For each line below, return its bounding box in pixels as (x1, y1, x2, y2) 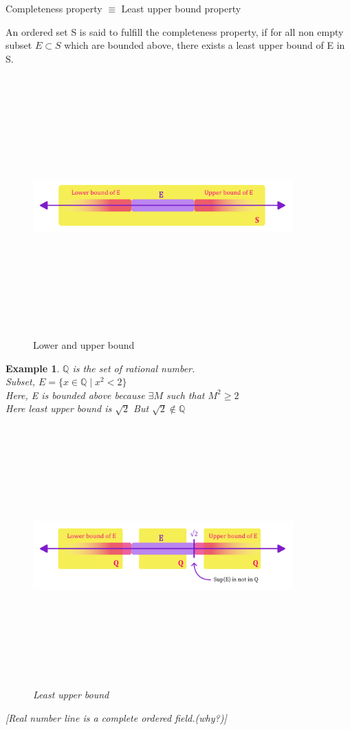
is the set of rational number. (72, 361, 195, 375)
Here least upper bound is (6, 401, 112, 416)
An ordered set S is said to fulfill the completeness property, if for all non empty (6, 24, 344, 39)
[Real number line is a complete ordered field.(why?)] (6, 711, 227, 724)
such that (166, 387, 205, 402)
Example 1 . (6, 361, 60, 375)
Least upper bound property (121, 1, 241, 15)
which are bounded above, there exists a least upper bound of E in (64, 38, 345, 52)
